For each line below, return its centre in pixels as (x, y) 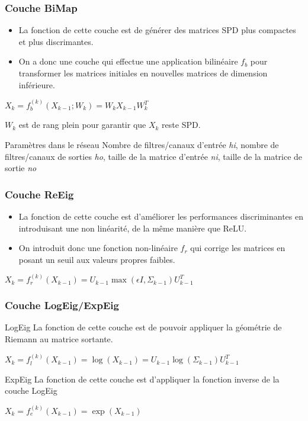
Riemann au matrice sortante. (59, 338)
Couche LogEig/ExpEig (62, 305)
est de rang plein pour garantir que (82, 125)
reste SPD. (181, 125)
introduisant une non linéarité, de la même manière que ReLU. (133, 228)
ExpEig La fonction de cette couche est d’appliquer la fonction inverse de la (142, 379)
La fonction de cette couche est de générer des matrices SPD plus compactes (157, 30)
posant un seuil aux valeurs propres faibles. (97, 259)
